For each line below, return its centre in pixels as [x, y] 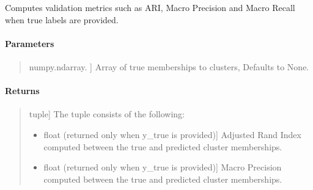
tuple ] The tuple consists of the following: [107, 114]
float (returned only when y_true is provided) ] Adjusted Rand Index [172, 134]
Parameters [30, 43]
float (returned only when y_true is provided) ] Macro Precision [163, 167]
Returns [22, 91]
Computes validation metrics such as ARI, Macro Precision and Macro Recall [150, 7]
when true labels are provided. [62, 19]
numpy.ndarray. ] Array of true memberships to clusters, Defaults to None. [169, 66]
